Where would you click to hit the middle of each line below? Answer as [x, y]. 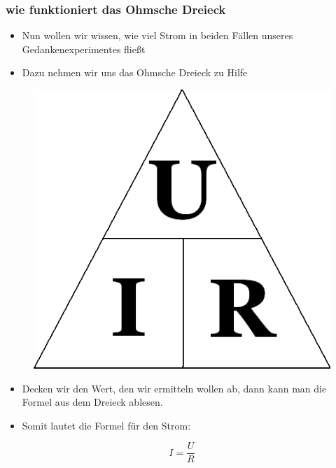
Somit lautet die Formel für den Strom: [106, 425]
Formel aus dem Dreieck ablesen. [92, 402]
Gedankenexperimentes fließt [84, 49]
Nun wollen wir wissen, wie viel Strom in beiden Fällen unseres [157, 35]
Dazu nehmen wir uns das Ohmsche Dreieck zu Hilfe [135, 72]
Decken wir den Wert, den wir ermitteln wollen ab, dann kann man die [174, 388]
